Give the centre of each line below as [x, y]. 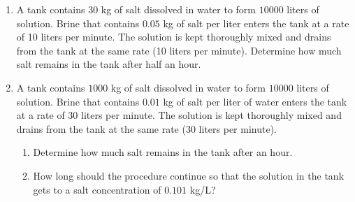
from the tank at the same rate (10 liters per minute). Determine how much [179, 50]
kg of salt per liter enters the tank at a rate [256, 23]
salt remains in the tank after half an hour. [109, 64]
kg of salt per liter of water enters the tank [255, 101]
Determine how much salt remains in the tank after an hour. [163, 152]
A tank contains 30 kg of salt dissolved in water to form [136, 9]
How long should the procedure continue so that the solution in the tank [189, 175]
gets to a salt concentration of [97, 189]
